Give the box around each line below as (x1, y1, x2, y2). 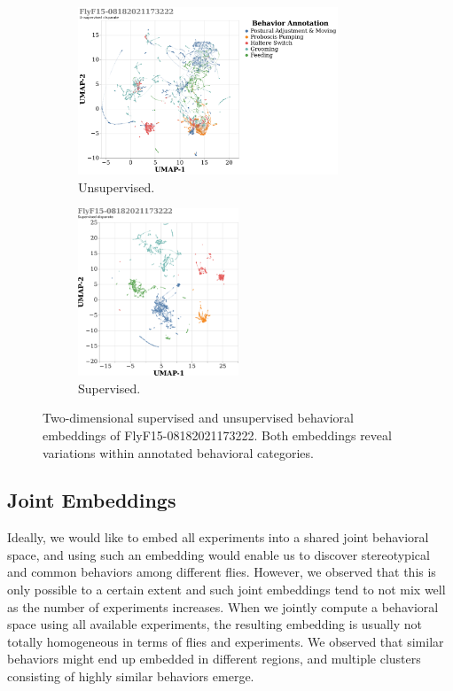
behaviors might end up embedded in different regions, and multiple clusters (7, 649, 421, 668)
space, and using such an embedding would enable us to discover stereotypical (7, 545, 430, 563)
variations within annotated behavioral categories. (43, 443, 314, 462)
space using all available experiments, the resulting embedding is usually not (7, 615, 422, 633)
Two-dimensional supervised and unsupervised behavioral (43, 408, 354, 427)
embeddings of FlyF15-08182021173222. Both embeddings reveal (43, 425, 392, 444)
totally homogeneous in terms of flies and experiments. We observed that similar (7, 632, 444, 650)
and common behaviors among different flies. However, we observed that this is (7, 563, 436, 581)
